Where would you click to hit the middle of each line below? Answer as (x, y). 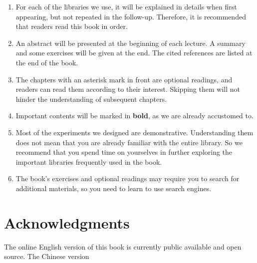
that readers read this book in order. (72, 26)
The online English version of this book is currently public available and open (123, 246)
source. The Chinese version (47, 256)
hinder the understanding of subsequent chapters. (91, 99)
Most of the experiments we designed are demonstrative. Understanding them (134, 132)
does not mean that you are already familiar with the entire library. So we (129, 142)
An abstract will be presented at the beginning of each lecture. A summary (130, 43)
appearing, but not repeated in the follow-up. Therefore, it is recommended (131, 16)
